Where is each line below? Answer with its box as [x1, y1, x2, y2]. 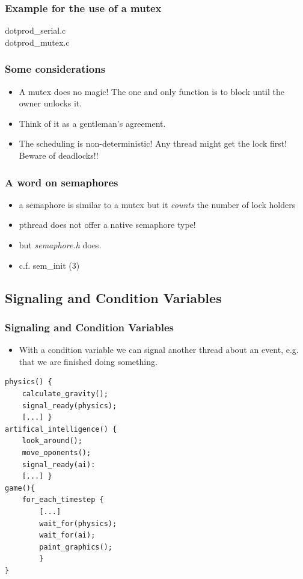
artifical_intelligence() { [5, 424, 117, 433]
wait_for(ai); [39, 531, 96, 540]
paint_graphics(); [39, 542, 112, 551]
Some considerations [5, 61, 106, 76]
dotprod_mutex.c [5, 35, 70, 48]
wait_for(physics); [39, 519, 117, 528]
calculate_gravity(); [22, 389, 108, 398]
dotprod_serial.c [5, 24, 66, 37]
